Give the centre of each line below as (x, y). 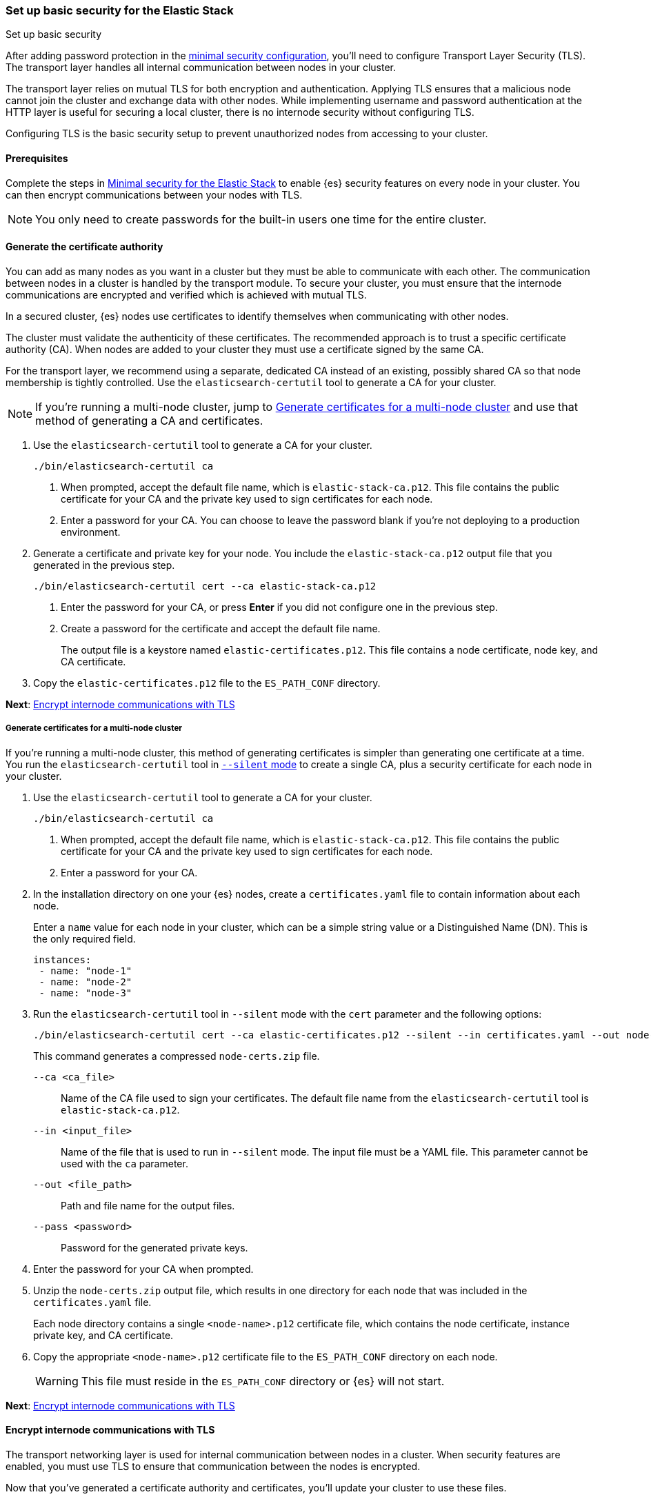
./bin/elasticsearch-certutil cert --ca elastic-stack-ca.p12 (205, 586)
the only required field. (84, 938)
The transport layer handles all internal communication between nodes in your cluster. (201, 68)
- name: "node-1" (86, 970)
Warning (57, 1381)
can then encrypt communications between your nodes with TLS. (154, 194)
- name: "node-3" (86, 993)
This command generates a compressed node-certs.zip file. (177, 1056)
